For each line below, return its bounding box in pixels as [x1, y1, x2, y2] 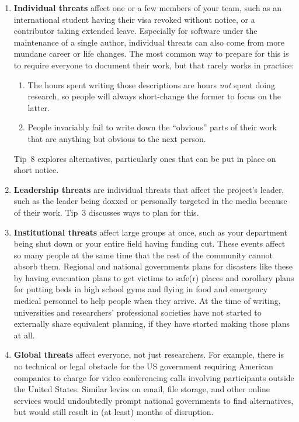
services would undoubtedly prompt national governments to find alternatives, [13, 394, 294, 406]
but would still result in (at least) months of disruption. [13, 406, 214, 418]
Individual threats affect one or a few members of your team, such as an [13, 2, 282, 13]
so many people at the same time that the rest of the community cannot [13, 248, 273, 261]
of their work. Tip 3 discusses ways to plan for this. [13, 206, 199, 218]
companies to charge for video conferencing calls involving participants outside [13, 371, 294, 383]
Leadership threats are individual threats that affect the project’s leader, [13, 183, 284, 195]
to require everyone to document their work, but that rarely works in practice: [13, 58, 294, 71]
